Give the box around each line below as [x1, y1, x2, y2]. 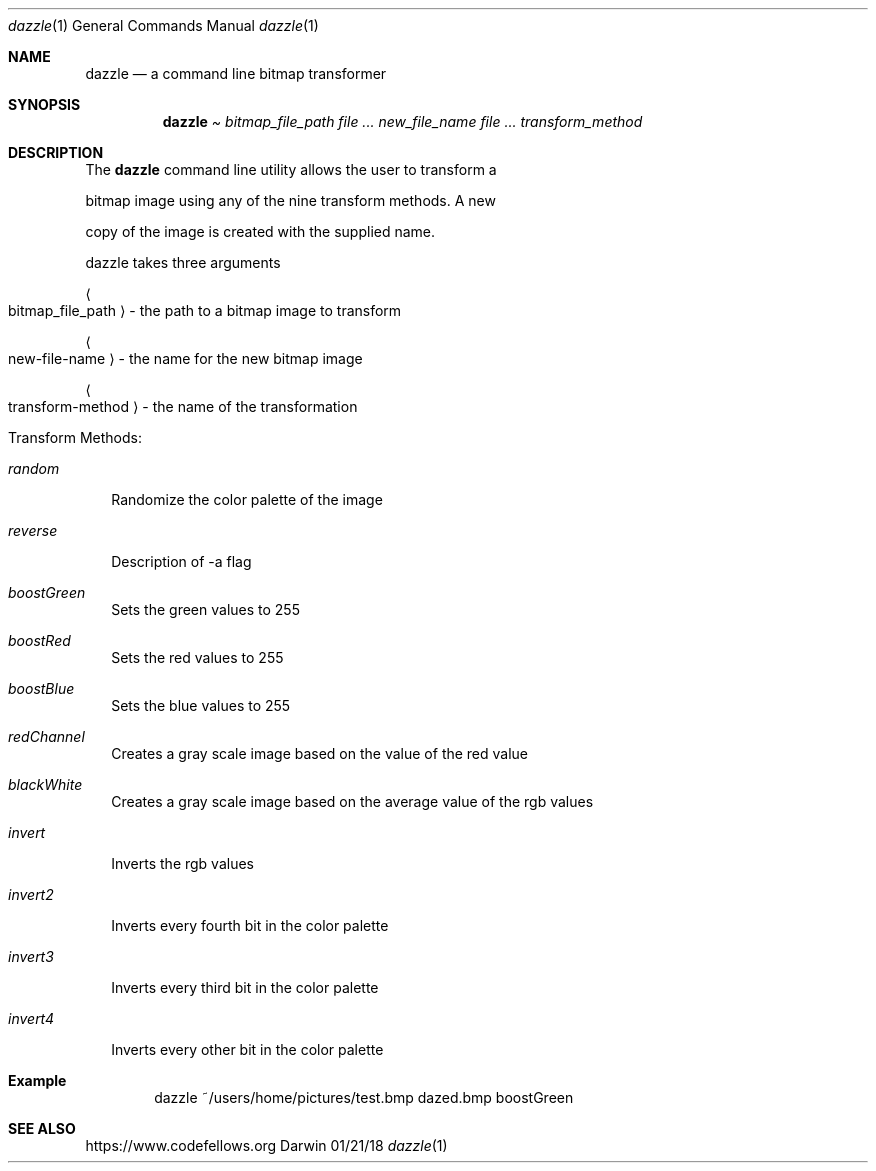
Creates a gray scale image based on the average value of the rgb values [111, 793, 594, 810]
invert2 [8, 886, 54, 903]
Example [8, 1072, 67, 1089]
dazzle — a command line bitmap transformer [85, 65, 387, 82]
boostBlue [8, 680, 75, 697]
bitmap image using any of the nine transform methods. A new [85, 192, 496, 209]
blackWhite [8, 776, 83, 793]
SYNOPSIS [8, 96, 81, 113]
